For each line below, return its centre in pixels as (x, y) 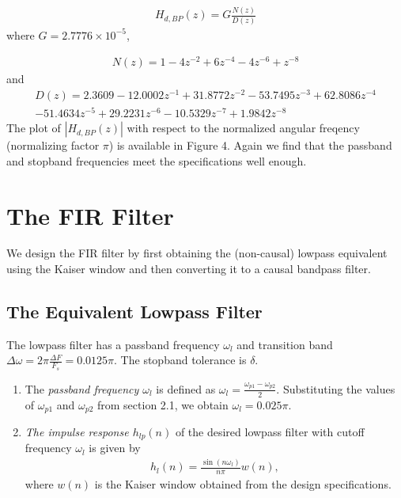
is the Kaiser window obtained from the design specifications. (243, 484)
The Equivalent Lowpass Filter (134, 312)
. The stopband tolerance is (180, 360)
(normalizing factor (53, 145)
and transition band (285, 344)
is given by (115, 448)
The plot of (34, 128)
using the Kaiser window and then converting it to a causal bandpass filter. (189, 269)
